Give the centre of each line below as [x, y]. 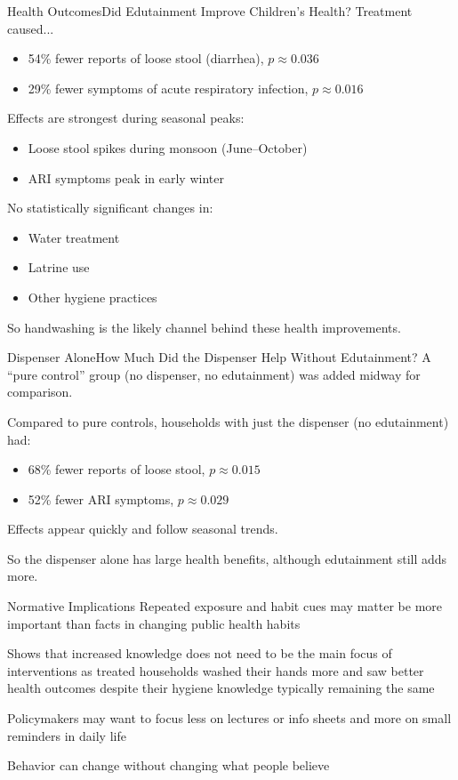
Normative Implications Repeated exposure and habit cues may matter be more [225, 606]
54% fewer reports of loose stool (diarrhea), [146, 58]
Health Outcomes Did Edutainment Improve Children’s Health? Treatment [210, 11]
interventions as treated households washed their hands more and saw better [216, 670]
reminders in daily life [67, 735]
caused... [31, 28]
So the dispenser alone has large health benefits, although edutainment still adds [227, 558]
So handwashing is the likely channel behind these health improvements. [204, 327]
